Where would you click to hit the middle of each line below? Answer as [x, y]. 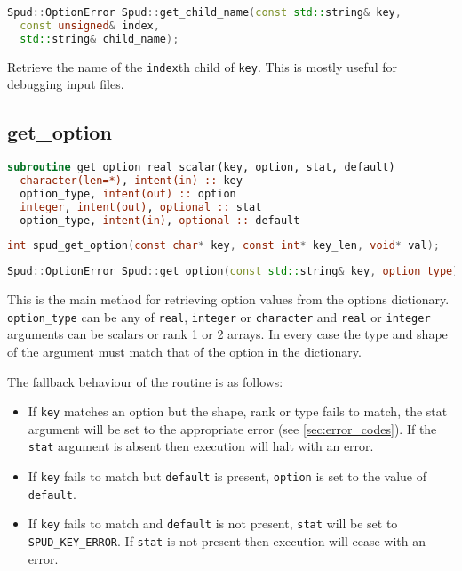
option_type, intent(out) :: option [128, 193]
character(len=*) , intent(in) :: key [131, 180]
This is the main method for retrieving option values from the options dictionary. [228, 299]
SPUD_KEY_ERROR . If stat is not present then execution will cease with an [227, 541]
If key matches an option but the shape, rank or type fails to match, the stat [238, 411]
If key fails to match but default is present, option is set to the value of [227, 476]
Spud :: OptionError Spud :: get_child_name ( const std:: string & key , [204, 12]
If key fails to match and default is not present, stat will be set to [213, 523]
